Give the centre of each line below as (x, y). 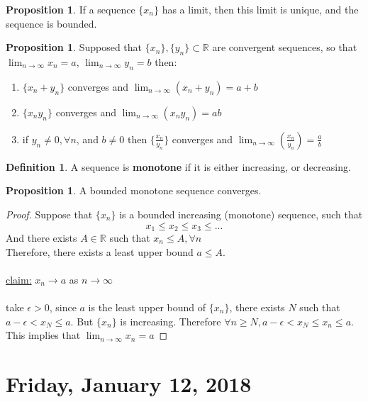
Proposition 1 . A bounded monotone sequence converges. (134, 190)
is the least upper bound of (147, 307)
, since (63, 307)
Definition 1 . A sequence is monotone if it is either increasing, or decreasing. (178, 166)
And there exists (41, 238)
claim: (19, 279)
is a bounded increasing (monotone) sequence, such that (241, 214)
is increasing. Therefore (171, 321)
